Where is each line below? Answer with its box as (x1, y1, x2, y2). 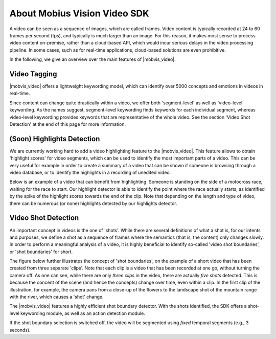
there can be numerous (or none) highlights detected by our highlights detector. (9, 200, 177, 207)
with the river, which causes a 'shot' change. (9, 294, 104, 300)
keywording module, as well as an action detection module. (20, 310, 145, 317)
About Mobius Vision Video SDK (9, 8, 149, 19)
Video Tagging (9, 70, 57, 78)
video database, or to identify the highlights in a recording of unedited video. (9, 169, 171, 176)
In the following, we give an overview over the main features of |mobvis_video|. (9, 56, 176, 62)
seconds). (9, 327, 31, 333)
